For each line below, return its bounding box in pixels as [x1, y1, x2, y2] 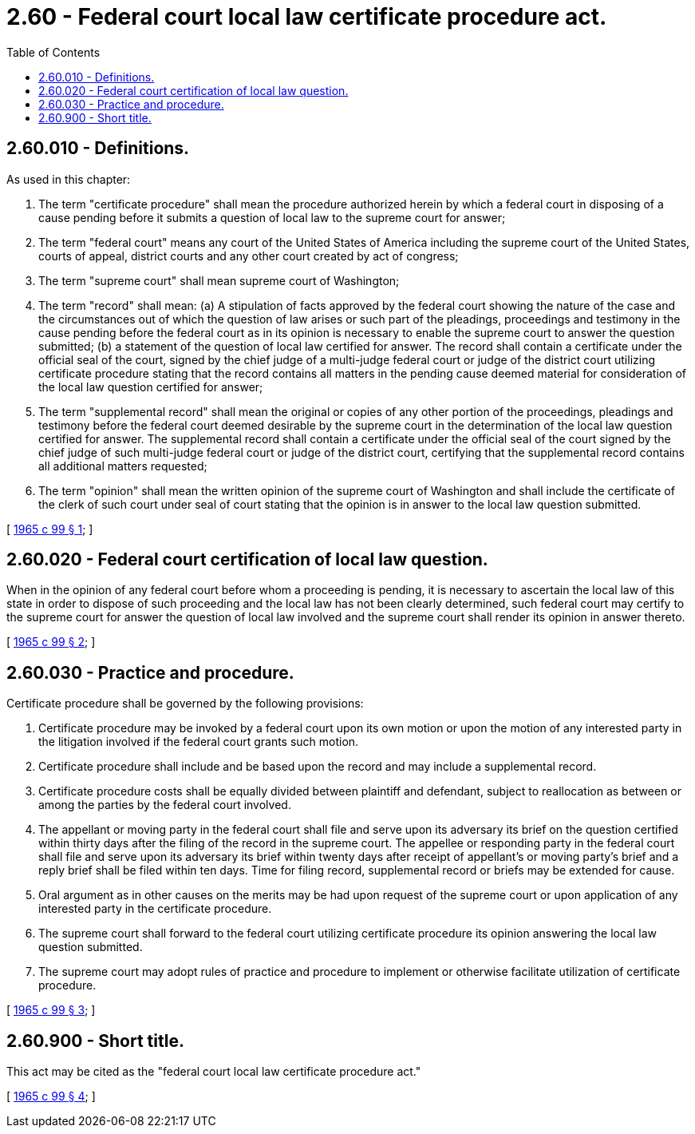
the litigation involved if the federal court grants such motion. [38, 735, 359, 749]
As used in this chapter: [6, 172, 131, 186]
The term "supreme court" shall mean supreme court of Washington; [38, 273, 400, 287]
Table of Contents [6, 45, 101, 59]
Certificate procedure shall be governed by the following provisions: [6, 696, 364, 711]
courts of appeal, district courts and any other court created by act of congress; [38, 248, 459, 263]
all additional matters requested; [38, 458, 207, 473]
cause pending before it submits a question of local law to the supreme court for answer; [38, 210, 506, 224]
